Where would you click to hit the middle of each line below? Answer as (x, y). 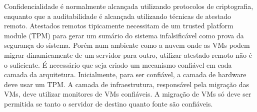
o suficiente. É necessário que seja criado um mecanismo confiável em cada (118, 64)
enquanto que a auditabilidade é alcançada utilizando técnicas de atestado (118, 16)
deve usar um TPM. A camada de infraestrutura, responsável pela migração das (127, 84)
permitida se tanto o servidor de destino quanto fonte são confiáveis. (108, 103)
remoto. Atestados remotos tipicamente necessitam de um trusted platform (119, 26)
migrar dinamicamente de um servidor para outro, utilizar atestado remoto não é (128, 55)
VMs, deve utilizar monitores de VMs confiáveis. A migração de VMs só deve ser (128, 94)
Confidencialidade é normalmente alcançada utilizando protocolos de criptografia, (129, 6)
